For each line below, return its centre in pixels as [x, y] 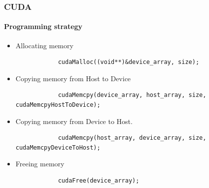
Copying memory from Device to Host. [74, 121]
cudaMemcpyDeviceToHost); [58, 147]
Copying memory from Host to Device [73, 78]
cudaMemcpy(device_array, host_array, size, [132, 95]
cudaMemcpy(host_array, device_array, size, [132, 138]
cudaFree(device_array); [99, 180]
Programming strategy [43, 26]
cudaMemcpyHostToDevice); [58, 105]
